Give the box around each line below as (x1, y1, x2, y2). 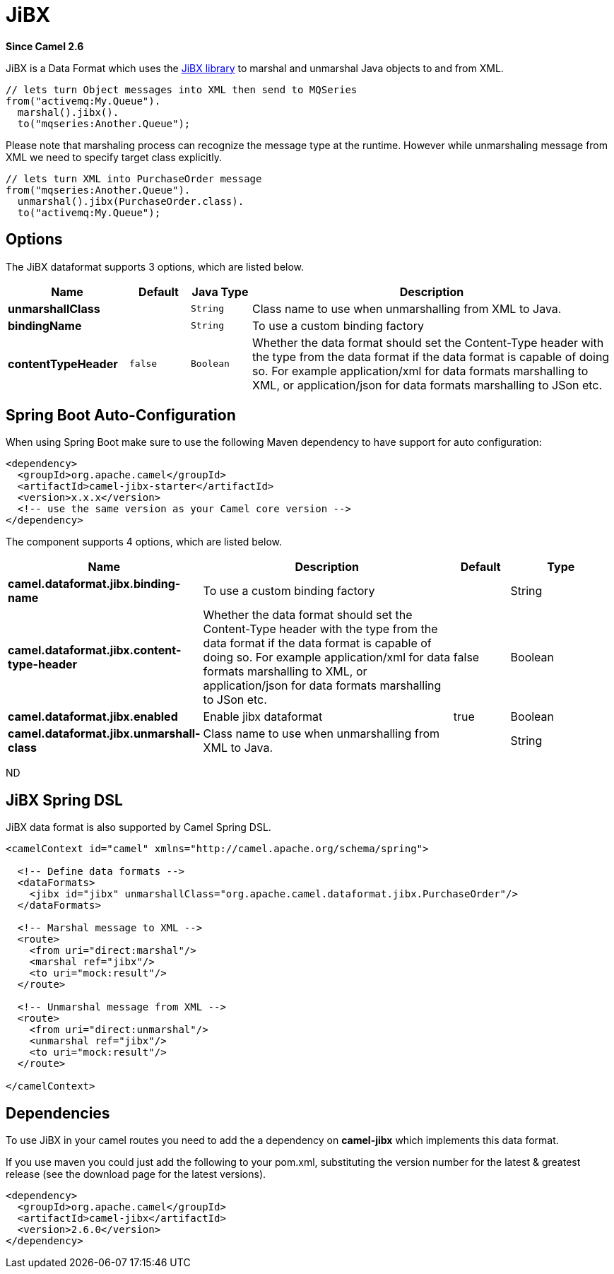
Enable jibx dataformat (203, 709, 323, 724)
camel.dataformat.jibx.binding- (8, 577, 181, 591)
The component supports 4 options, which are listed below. (6, 536, 283, 548)
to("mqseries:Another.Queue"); (17, 117, 191, 129)
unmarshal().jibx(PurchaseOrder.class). (17, 195, 244, 207)
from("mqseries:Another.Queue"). (6, 184, 191, 196)
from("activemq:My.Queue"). (6, 95, 161, 107)
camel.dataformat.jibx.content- (8, 643, 182, 658)
